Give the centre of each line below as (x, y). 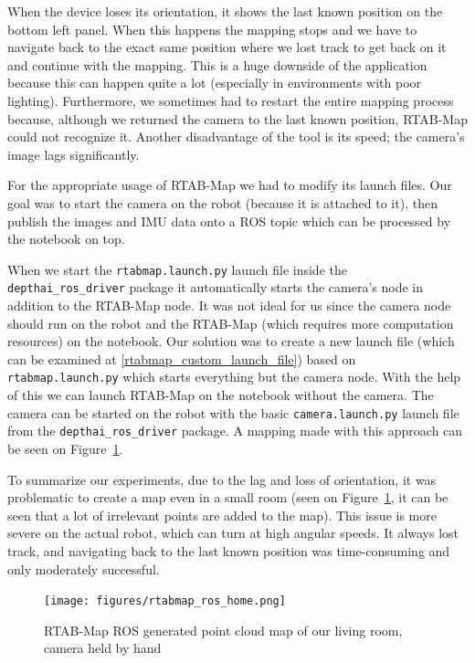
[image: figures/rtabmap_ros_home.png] (165, 601)
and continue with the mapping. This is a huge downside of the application (217, 64)
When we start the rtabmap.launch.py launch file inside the (177, 269)
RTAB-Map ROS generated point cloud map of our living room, (223, 630)
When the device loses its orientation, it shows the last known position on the (225, 11)
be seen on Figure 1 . (65, 448)
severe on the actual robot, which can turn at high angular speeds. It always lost (233, 533)
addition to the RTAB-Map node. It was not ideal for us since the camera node (229, 305)
